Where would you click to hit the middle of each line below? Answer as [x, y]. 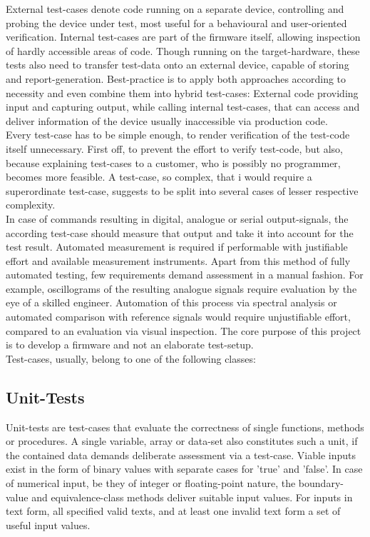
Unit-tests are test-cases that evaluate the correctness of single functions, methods [185, 427]
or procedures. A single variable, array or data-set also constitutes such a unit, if [182, 441]
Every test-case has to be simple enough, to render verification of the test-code [178, 135]
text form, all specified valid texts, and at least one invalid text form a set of [173, 511]
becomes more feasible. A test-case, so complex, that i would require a [159, 177]
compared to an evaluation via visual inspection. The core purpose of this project [184, 330]
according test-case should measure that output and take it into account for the [180, 232]
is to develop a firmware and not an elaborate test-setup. [130, 345]
